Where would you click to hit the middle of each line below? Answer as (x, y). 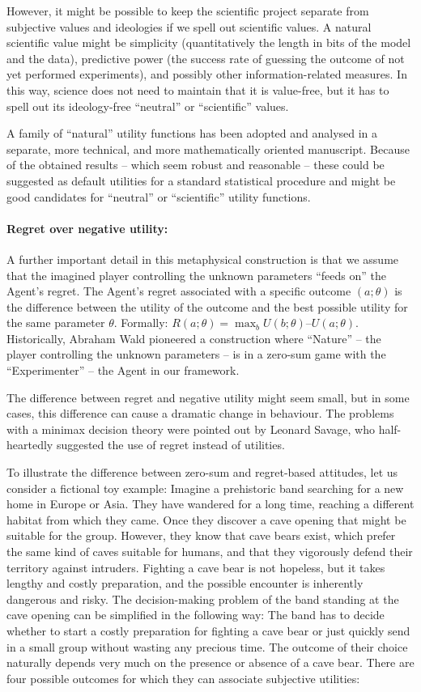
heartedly (30, 445)
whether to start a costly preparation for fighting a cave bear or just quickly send (208, 630)
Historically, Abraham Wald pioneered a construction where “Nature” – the (194, 338)
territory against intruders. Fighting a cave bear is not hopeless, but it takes (196, 567)
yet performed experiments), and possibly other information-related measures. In (207, 74)
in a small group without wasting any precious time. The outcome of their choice (207, 646)
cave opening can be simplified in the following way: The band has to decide (196, 615)
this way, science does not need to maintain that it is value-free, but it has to (198, 89)
